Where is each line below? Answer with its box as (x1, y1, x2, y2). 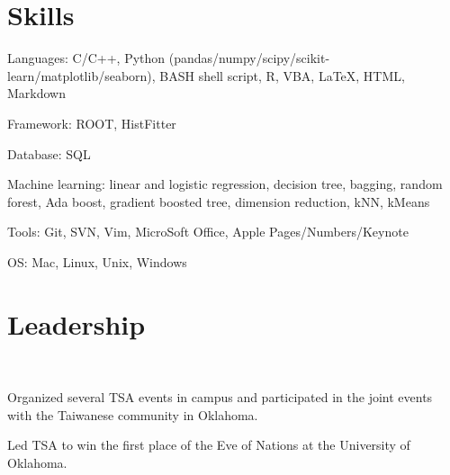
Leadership (7, 305, 146, 342)
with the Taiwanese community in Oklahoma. (7, 405, 258, 424)
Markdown (7, 84, 67, 103)
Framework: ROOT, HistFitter (7, 113, 176, 132)
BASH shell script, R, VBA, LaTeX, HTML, (159, 66, 405, 85)
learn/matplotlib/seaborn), (7, 66, 156, 85)
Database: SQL (7, 144, 91, 163)
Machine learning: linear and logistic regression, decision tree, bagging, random (7, 175, 443, 193)
